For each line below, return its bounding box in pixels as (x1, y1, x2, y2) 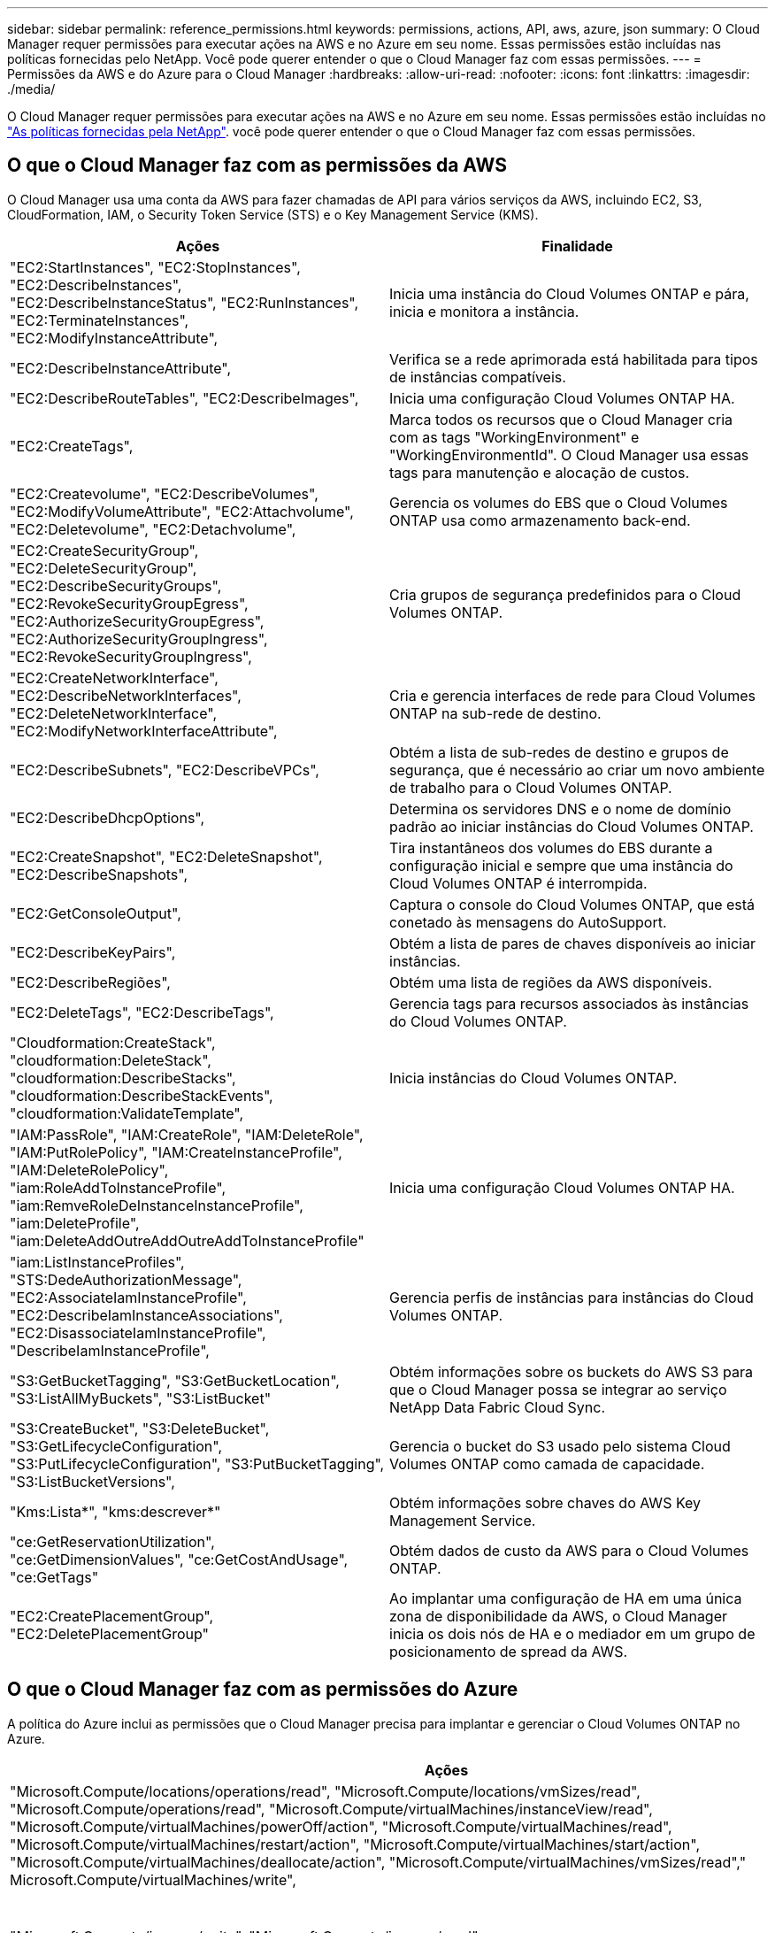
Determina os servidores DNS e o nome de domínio (389, 799, 732, 818)
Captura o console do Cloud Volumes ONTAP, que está (389, 895, 756, 913)
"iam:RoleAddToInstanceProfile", (10, 1178, 226, 1197)
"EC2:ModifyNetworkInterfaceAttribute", (10, 721, 278, 740)
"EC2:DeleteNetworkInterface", (10, 704, 217, 722)
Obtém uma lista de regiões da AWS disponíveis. (389, 973, 712, 991)
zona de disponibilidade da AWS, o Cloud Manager (389, 1606, 728, 1625)
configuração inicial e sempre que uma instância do (389, 856, 733, 874)
